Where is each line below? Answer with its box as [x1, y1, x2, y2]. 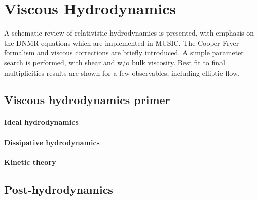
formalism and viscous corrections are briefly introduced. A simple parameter [4, 47, 244, 58]
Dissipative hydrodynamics [4, 137, 100, 147]
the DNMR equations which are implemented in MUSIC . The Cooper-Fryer [4, 37, 239, 48]
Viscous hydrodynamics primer [4, 92, 170, 108]
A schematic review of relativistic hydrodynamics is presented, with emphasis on [4, 27, 254, 38]
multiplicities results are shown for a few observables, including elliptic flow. [4, 67, 240, 78]
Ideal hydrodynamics [4, 117, 79, 127]
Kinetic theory [4, 156, 56, 167]
